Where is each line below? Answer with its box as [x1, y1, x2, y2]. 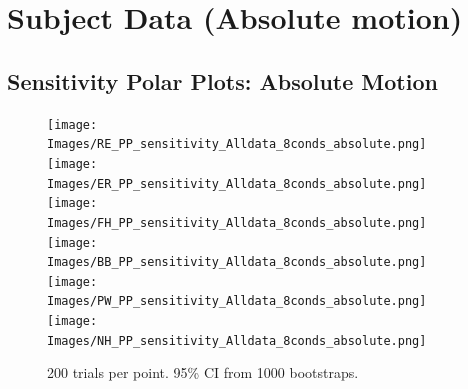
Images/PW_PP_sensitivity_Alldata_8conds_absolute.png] [47, 294, 427, 309]
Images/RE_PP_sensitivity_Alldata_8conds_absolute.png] [47, 137, 427, 152]
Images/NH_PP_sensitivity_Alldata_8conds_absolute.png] [47, 333, 427, 348]
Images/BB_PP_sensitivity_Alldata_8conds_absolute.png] [47, 255, 427, 270]
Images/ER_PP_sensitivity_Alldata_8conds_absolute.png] [47, 176, 427, 191]
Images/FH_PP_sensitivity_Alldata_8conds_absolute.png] [47, 215, 427, 230]
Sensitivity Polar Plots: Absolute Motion [7, 65, 438, 96]
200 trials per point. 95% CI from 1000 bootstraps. [47, 362, 359, 383]
